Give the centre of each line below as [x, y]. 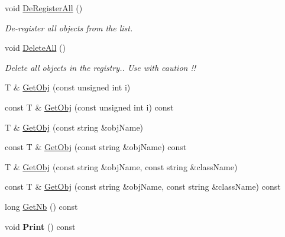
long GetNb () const [41, 206]
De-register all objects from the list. [69, 27]
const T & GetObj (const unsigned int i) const [89, 107]
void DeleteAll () [35, 48]
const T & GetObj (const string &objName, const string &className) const [143, 186]
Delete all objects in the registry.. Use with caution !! [101, 67]
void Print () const [40, 226]
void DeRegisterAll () [44, 8]
